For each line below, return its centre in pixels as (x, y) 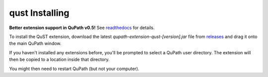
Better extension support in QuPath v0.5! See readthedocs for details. (82, 28)
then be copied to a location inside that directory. (59, 60)
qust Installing (39, 13)
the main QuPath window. (35, 43)
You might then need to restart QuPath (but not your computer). (74, 69)
